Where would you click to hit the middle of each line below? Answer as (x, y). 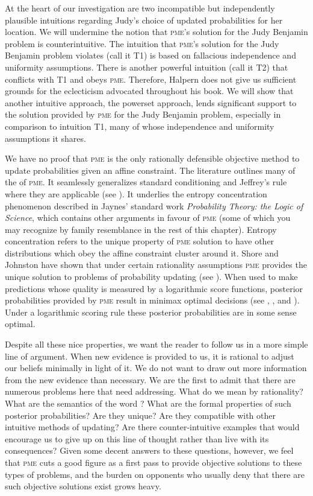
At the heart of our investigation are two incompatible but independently (140, 8)
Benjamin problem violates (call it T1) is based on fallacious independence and (150, 55)
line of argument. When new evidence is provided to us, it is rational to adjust (150, 356)
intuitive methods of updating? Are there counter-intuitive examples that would (152, 427)
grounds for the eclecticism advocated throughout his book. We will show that (149, 91)
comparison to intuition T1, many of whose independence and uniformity (140, 126)
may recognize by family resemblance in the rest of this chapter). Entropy (141, 229)
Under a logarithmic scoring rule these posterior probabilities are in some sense (151, 312)
